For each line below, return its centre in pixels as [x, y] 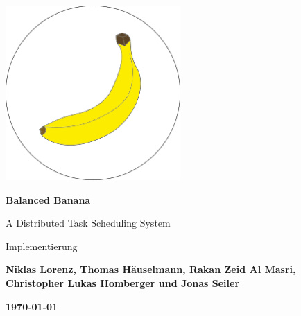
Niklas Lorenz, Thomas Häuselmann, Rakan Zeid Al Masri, [151, 269]
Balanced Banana [48, 199]
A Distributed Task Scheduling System [88, 223]
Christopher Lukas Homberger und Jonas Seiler [123, 282]
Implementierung [42, 246]
